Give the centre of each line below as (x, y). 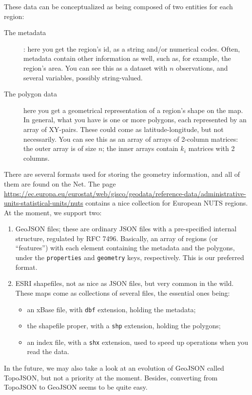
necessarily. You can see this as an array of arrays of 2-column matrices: (131, 139)
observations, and (202, 67)
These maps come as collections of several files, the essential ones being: (123, 292)
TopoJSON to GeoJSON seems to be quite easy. (76, 387)
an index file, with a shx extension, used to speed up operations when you (138, 342)
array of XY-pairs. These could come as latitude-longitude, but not (124, 129)
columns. (37, 158)
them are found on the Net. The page (60, 183)
